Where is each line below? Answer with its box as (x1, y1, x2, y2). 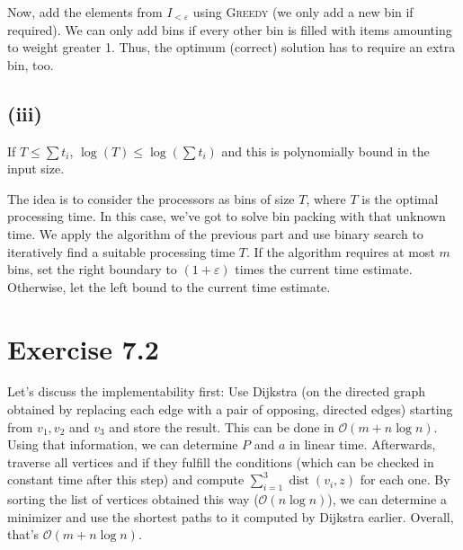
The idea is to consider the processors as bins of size (7, 189, 295, 208)
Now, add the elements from (7, 3, 163, 21)
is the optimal (361, 189, 439, 208)
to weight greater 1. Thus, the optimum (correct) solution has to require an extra (7, 38, 456, 57)
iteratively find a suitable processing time (7, 242, 236, 261)
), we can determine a (327, 490, 447, 509)
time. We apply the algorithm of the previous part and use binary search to (7, 224, 423, 243)
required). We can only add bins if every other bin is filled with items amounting (7, 20, 452, 39)
